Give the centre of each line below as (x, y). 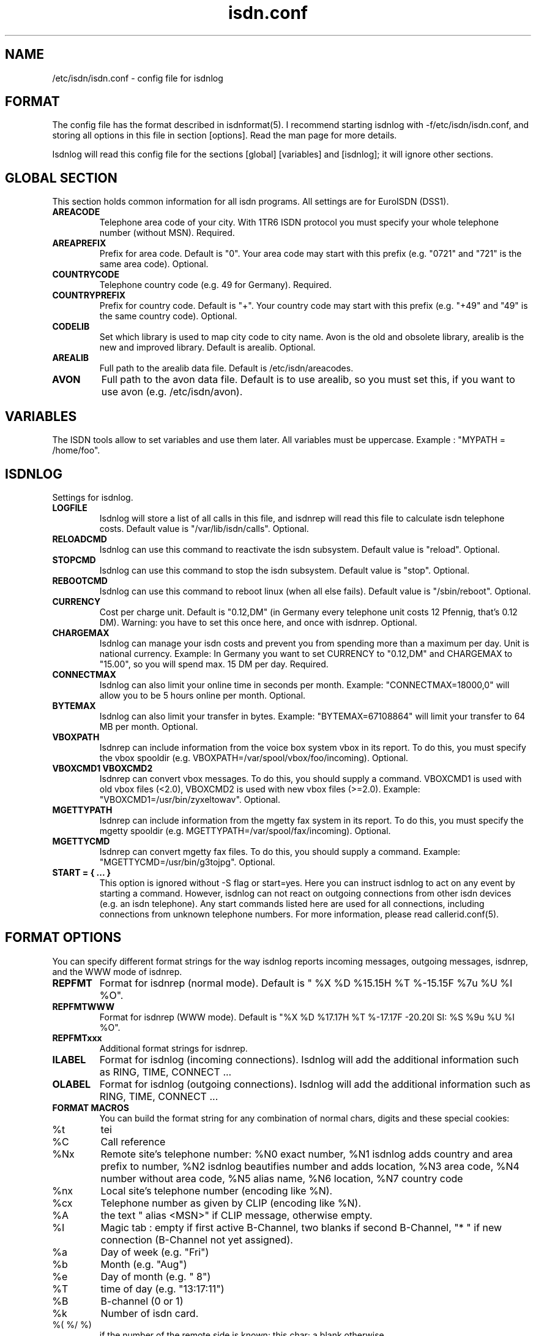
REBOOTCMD (80, 580)
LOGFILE (70, 507)
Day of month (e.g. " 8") (156, 1276)
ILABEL (69, 1059)
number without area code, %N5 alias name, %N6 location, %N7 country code (282, 1178)
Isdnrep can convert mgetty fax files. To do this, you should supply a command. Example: (280, 851)
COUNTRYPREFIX (89, 295)
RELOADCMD (80, 539)
